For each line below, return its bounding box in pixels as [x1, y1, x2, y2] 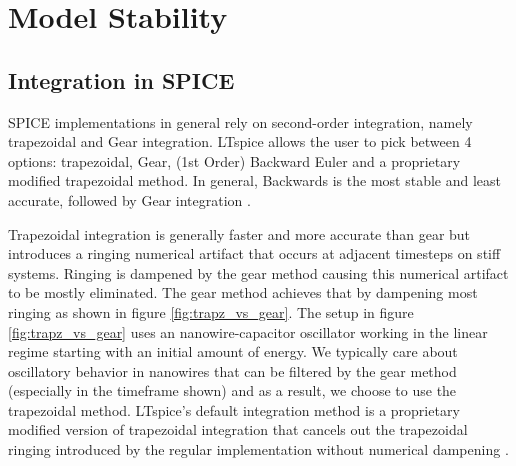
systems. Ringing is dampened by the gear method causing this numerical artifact [8, 262, 509, 283]
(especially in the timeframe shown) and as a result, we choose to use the [8, 380, 457, 401]
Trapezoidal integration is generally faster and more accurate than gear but [8, 223, 471, 244]
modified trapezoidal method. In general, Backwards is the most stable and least [8, 170, 502, 191]
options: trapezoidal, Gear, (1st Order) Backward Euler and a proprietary [8, 150, 461, 171]
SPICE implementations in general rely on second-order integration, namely [8, 111, 473, 132]
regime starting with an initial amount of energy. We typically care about [8, 341, 458, 362]
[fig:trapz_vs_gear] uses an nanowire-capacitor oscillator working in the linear [8, 321, 488, 342]
